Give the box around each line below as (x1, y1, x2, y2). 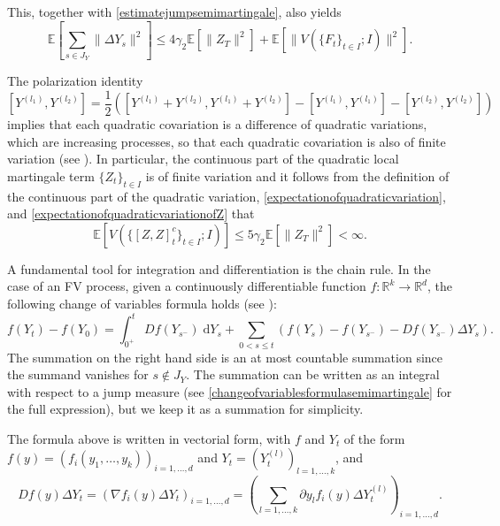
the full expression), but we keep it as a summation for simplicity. (7, 400, 364, 418)
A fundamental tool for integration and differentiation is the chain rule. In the (7, 259, 431, 278)
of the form (343, 429, 405, 447)
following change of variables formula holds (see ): (7, 294, 277, 313)
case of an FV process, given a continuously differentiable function (7, 277, 366, 295)
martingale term (7, 166, 95, 185)
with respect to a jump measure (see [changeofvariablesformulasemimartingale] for (7, 382, 452, 400)
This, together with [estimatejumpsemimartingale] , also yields (7, 3, 342, 20)
